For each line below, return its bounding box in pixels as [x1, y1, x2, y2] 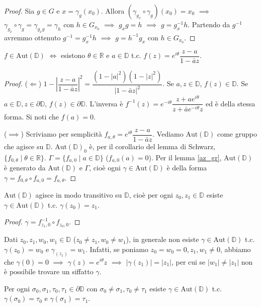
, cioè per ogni [129, 190, 173, 200]
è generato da [4, 162, 46, 172]
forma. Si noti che [4, 111, 59, 122]
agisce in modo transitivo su [35, 190, 122, 200]
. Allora [101, 6, 125, 16]
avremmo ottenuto [4, 32, 61, 42]
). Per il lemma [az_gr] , [148, 152, 222, 162]
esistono [60, 50, 85, 60]
